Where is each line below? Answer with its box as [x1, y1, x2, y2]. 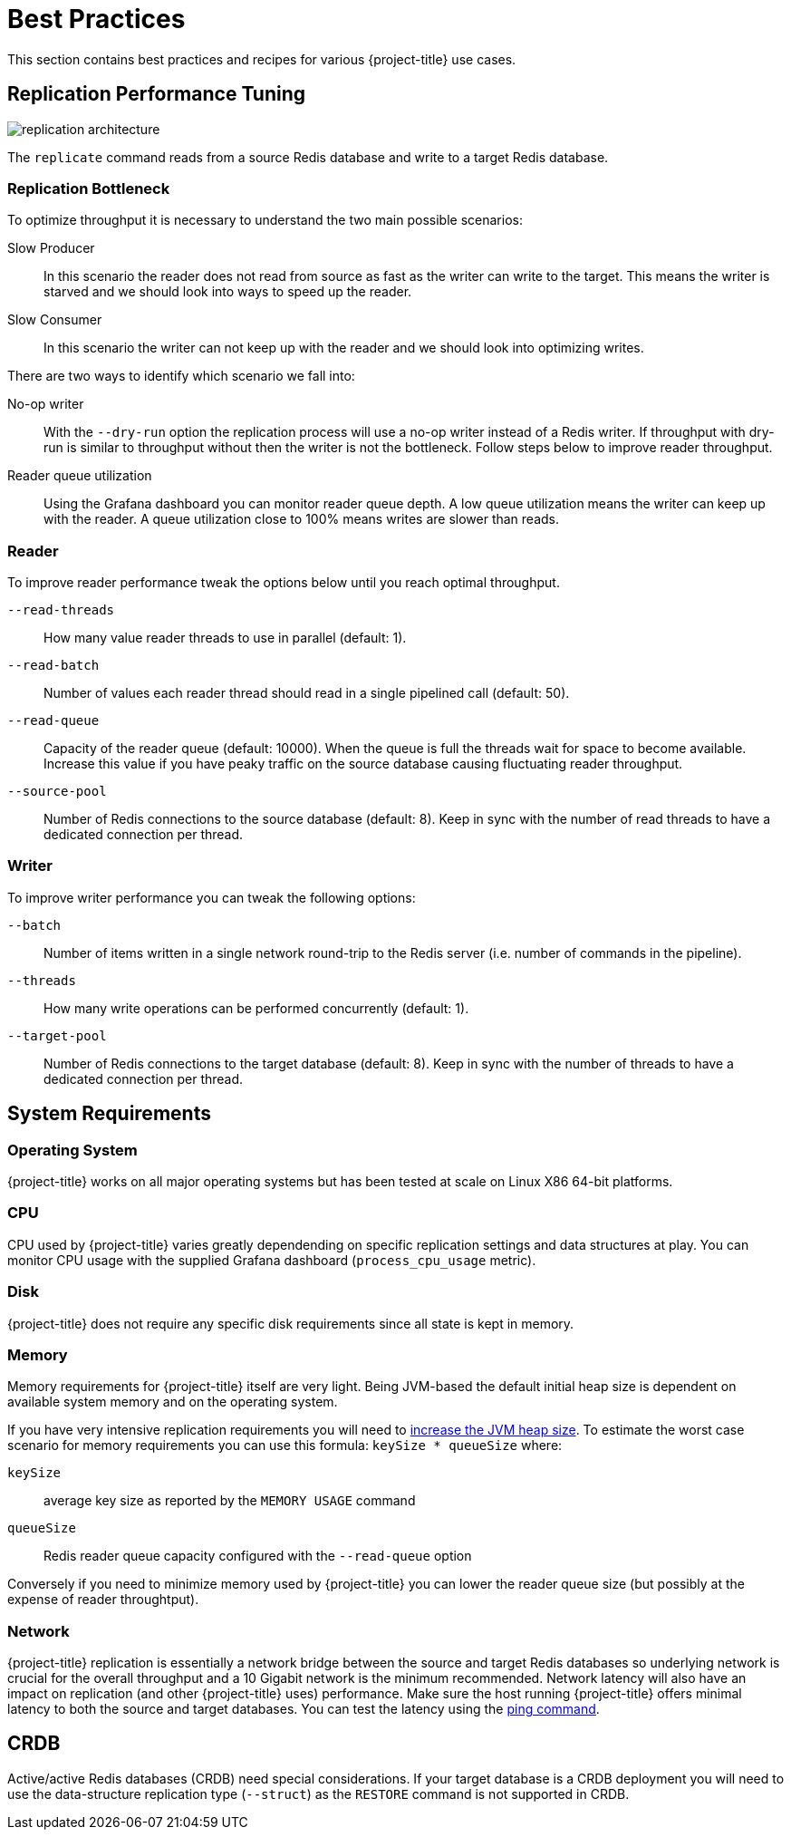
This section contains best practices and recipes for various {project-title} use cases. [7, 51, 516, 67]
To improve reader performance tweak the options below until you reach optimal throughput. [7, 575, 560, 591]
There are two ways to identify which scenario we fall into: [7, 368, 355, 384]
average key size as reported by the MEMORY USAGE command [43, 1493, 416, 1509]
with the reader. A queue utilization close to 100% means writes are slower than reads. [43, 511, 560, 527]
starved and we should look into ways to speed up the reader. [43, 284, 412, 300]
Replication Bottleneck [7, 179, 170, 198]
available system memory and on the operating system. [7, 1394, 338, 1410]
